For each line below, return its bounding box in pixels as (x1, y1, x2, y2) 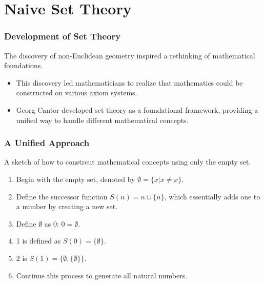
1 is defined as (16, 235, 61, 246)
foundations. (4, 60, 43, 71)
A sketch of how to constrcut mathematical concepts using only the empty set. (4, 156, 251, 167)
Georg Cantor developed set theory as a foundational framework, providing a (16, 104, 258, 115)
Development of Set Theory (4, 30, 121, 43)
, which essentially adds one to (164, 191, 260, 201)
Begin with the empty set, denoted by (16, 173, 135, 184)
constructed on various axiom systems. (16, 87, 137, 98)
